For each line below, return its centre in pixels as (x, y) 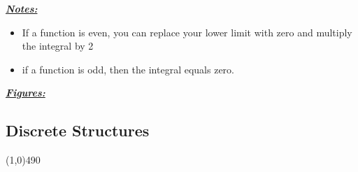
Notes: (22, 8)
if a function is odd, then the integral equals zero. (128, 69)
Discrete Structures (78, 130)
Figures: (26, 93)
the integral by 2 (58, 46)
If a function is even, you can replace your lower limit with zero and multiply (187, 32)
